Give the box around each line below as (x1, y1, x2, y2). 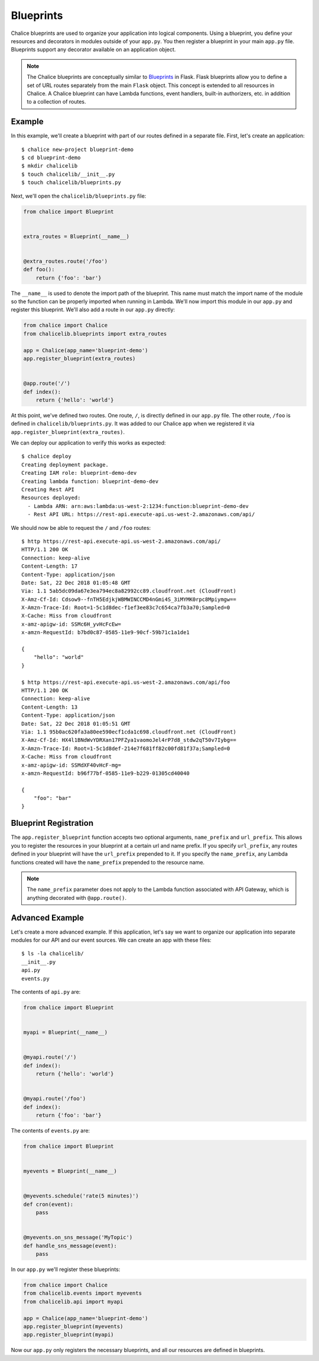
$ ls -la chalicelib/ (21, 950, 84, 957)
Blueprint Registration (11, 818, 94, 828)
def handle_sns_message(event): (23, 1242, 118, 1249)
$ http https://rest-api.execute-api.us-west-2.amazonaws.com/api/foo (21, 678, 230, 686)
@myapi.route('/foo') (23, 1095, 86, 1102)
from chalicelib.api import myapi (23, 1298, 123, 1305)
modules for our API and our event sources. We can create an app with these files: (11, 937, 212, 944)
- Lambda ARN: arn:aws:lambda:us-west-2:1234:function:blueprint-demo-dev (27, 503, 249, 509)
